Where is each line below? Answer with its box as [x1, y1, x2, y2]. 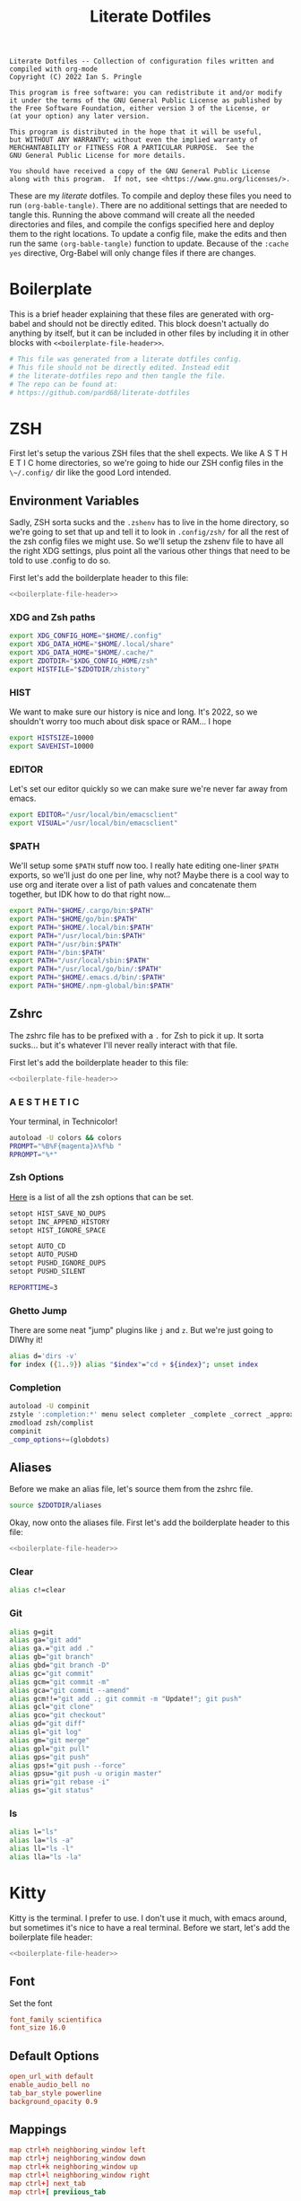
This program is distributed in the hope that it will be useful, [9, 127, 262, 136]
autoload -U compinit [9, 1402, 90, 1411]
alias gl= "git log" [9, 1728, 82, 1737]
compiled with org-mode [9, 65, 99, 74]
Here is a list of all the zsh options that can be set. [9, 1191, 194, 1202]
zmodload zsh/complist [9, 1418, 94, 1427]
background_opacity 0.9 [9, 2097, 99, 2106]
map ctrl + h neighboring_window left [9, 2145, 146, 2155]
